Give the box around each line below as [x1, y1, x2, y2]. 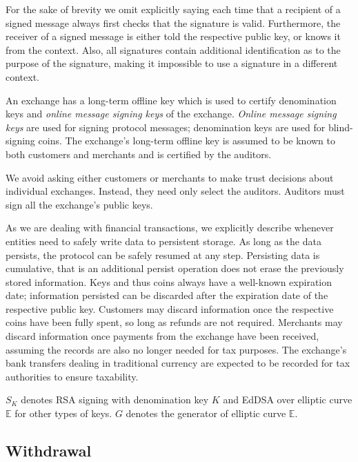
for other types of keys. [14, 406, 112, 421]
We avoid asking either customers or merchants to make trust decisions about [6, 170, 334, 184]
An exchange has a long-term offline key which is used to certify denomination [6, 93, 337, 107]
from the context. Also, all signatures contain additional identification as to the [6, 42, 341, 57]
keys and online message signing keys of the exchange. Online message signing [6, 106, 337, 121]
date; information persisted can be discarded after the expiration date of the [6, 288, 328, 302]
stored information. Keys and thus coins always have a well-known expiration [6, 274, 332, 289]
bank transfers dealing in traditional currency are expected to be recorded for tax [6, 356, 350, 370]
